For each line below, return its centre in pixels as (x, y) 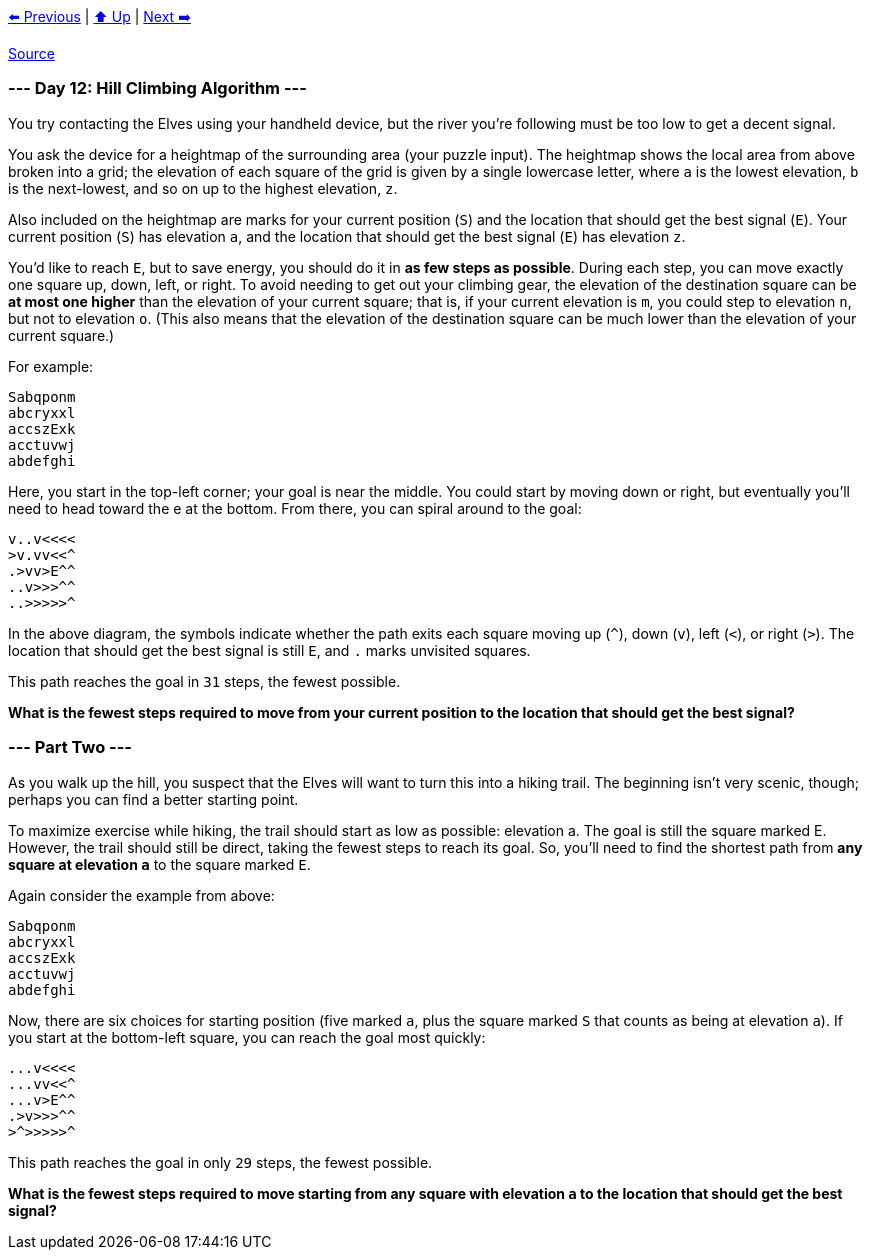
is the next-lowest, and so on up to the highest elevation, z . (203, 188)
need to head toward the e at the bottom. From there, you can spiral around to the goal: (295, 508)
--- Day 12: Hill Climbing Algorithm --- (157, 88)
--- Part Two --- (70, 747)
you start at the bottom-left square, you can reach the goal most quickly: (247, 1037)
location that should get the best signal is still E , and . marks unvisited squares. (269, 650)
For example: (51, 366)
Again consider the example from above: (141, 895)
